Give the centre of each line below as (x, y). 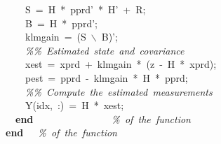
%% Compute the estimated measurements (119, 91)
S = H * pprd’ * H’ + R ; (86, 9)
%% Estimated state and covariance (105, 50)
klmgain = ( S (56, 37)
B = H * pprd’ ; (61, 23)
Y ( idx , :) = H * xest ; (75, 105)
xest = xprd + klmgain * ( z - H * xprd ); (121, 64)
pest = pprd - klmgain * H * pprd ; (107, 77)
